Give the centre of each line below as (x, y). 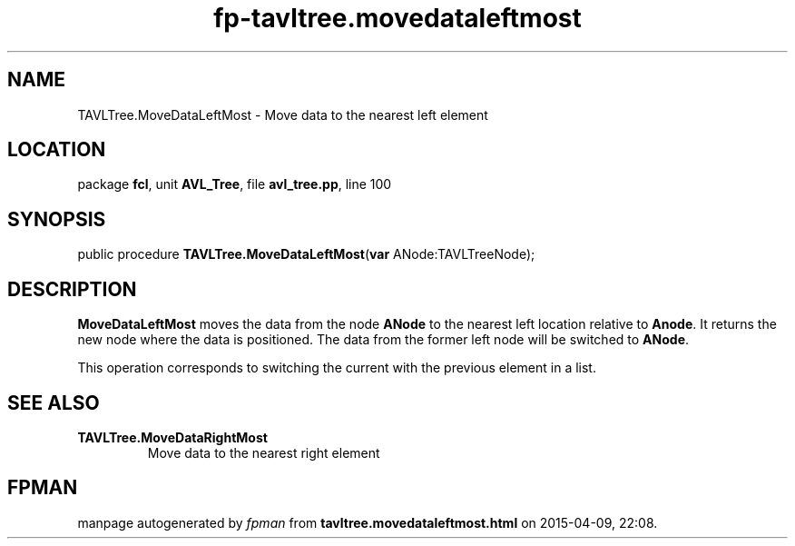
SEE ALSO (54, 402)
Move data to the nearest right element (264, 452)
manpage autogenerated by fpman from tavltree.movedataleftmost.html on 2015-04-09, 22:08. (368, 522)
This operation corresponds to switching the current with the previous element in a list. (337, 368)
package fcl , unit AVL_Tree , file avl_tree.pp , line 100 (235, 184)
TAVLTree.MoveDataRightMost (172, 437)
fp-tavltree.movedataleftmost (397, 18)
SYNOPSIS (57, 219)
